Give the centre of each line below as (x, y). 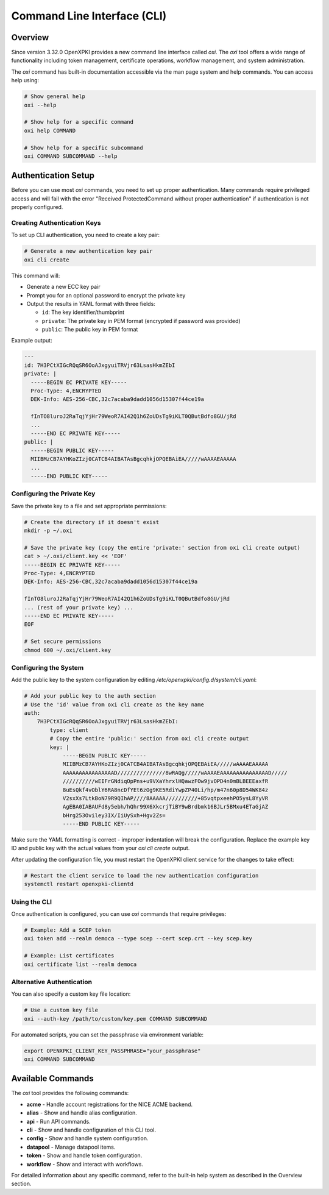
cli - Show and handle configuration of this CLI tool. (91, 1130)
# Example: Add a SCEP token (68, 930)
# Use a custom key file (61, 1010)
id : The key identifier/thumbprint (83, 312)
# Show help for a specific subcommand (83, 147)
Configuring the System (48, 667)
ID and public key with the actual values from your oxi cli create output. (101, 848)
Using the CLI (31, 902)
